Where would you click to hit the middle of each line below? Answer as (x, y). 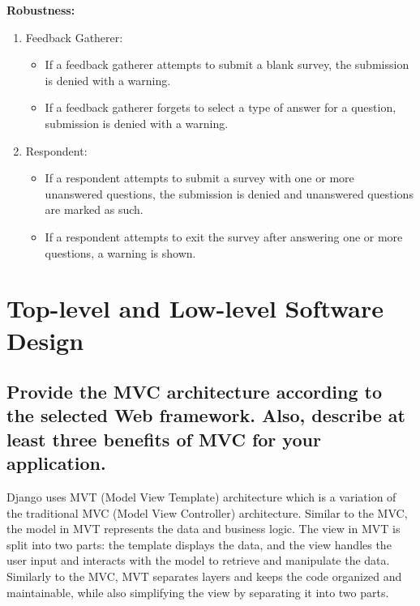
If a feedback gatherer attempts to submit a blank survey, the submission (227, 64)
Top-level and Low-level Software (195, 308)
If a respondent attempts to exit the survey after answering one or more (224, 236)
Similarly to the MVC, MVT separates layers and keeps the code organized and (204, 576)
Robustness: (41, 10)
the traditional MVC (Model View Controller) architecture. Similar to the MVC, (207, 512)
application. (56, 463)
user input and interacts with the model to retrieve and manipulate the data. (198, 560)
